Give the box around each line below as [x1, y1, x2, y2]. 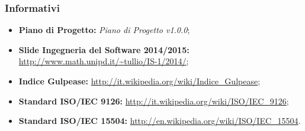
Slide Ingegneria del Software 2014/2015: [18, 43, 190, 55]
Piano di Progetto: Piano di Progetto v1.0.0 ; [18, 24, 190, 36]
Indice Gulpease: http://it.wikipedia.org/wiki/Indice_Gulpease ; [18, 75, 261, 87]
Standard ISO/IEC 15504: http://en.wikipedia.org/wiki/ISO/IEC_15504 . [18, 114, 301, 127]
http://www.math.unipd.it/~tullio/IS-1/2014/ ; [18, 55, 189, 67]
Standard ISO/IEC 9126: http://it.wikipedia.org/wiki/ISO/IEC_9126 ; [18, 94, 289, 107]
